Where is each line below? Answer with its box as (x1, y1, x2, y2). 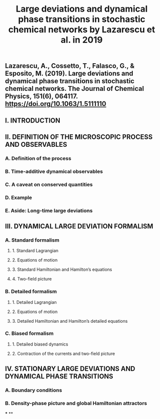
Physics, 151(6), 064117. (5, 92, 78, 101)
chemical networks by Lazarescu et (8, 24, 156, 35)
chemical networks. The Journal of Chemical (5, 85, 144, 93)
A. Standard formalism (5, 237, 60, 244)
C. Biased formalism (5, 330, 54, 337)
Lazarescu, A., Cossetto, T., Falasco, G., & (5, 62, 135, 70)
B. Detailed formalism (5, 288, 57, 295)
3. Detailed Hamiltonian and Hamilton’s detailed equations (12, 318, 128, 324)
